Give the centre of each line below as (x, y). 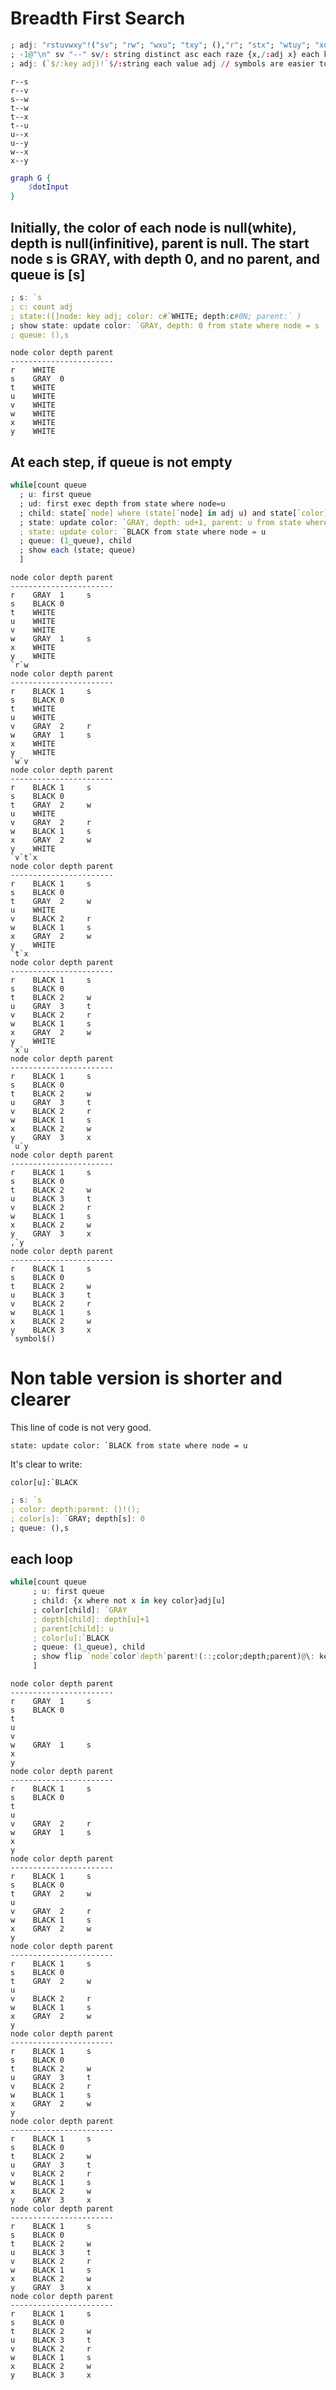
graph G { (31, 178)
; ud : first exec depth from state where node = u (122, 503)
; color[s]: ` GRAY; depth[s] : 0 (77, 1518)
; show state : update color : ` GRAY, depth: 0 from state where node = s (165, 325)
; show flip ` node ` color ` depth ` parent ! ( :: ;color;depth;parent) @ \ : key (182, 1657)
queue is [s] (48, 274)
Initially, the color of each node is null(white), (153, 227)
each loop (41, 1558)
